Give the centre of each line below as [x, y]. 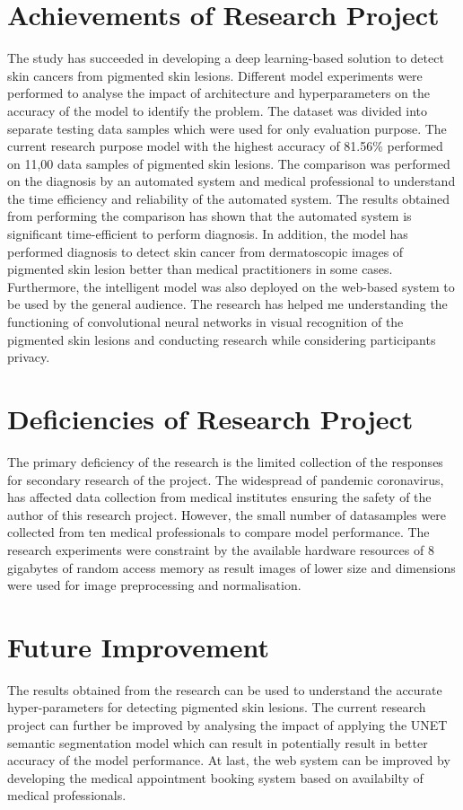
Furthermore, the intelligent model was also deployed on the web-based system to [231, 286]
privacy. [29, 357]
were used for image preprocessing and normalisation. [154, 585]
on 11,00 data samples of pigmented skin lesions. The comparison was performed [229, 163]
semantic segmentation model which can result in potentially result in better [218, 742]
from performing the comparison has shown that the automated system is [210, 216]
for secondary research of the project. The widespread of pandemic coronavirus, [226, 479]
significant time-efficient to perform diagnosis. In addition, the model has [208, 234]
